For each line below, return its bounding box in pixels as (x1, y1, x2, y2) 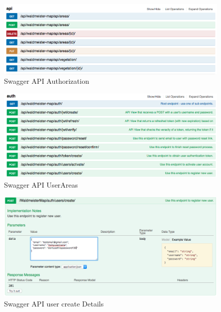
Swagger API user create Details (4, 298, 104, 308)
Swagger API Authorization (4, 76, 89, 86)
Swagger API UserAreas (4, 179, 78, 190)
